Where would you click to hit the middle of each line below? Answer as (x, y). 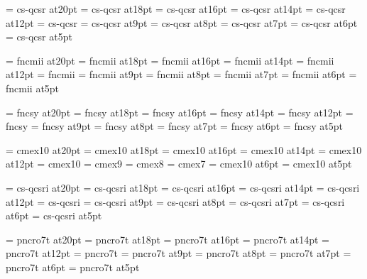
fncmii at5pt (33, 88)
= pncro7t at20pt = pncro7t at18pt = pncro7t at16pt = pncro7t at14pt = (168, 239)
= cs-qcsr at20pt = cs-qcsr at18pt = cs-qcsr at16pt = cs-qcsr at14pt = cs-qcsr (176, 9)
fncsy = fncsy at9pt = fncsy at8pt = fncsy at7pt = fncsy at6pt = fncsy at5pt (174, 126)
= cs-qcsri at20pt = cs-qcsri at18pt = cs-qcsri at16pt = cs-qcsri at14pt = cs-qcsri (183, 187)
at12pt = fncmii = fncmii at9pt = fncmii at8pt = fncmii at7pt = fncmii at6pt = (181, 74)
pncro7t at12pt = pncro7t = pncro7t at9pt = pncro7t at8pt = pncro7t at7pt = (179, 253)
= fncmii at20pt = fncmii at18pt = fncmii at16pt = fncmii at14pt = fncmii (170, 60)
